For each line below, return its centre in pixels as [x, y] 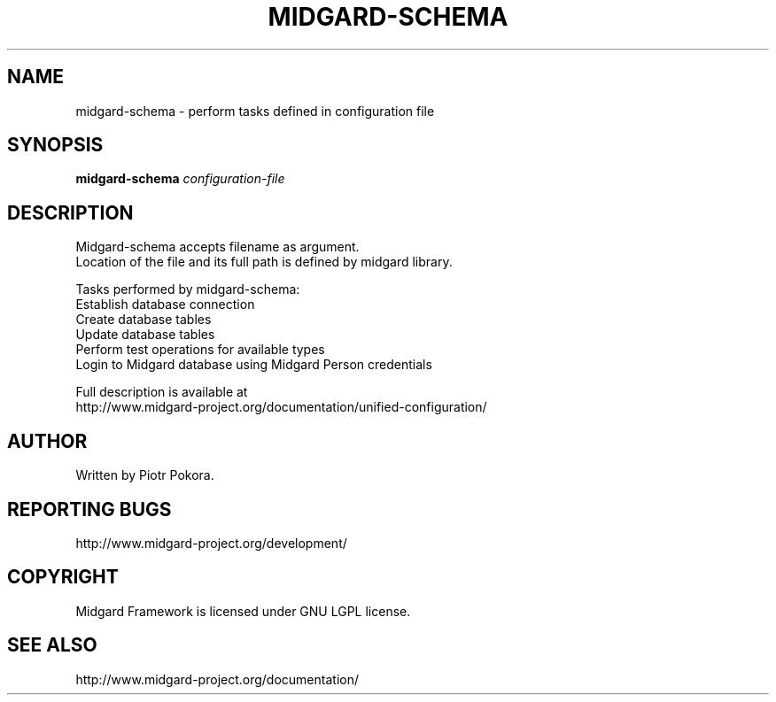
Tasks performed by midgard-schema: [188, 289]
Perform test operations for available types [200, 350]
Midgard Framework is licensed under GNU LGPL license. [243, 611]
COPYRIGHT [63, 577]
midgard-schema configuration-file [180, 179]
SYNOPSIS [55, 145]
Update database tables [145, 335]
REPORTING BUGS [89, 509]
